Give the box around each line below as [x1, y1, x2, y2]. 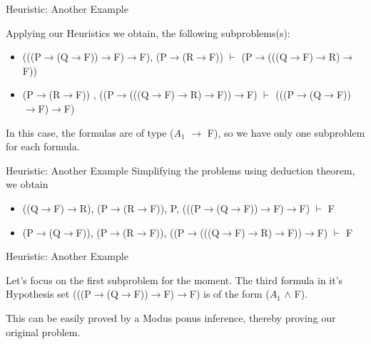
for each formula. [6, 139, 80, 154]
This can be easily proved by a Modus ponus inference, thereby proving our [6, 310, 336, 325]
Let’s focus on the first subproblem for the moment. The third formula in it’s [6, 272, 343, 287]
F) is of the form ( [189, 286, 270, 301]
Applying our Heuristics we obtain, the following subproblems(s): [6, 25, 290, 40]
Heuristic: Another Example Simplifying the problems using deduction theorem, [6, 162, 355, 177]
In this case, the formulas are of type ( [6, 125, 174, 140]
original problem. [6, 324, 81, 339]
